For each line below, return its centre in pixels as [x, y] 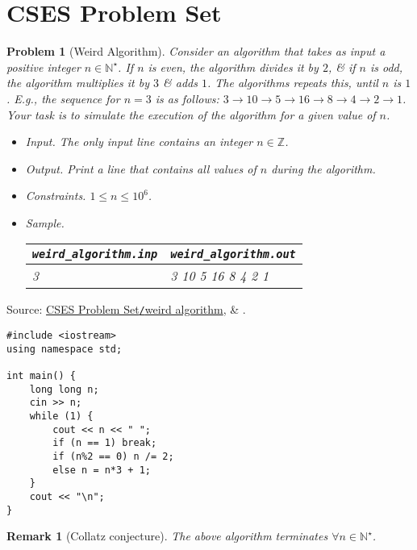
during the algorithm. [323, 168]
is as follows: [187, 98]
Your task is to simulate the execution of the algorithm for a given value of [191, 114]
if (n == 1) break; [105, 443]
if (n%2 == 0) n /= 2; [113, 457]
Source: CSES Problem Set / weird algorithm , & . [126, 309]
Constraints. [56, 196]
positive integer [44, 67]
